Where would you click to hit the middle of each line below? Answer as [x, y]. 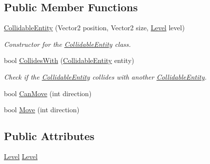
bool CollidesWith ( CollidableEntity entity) [69, 60]
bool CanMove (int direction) [48, 93]
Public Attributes [49, 136]
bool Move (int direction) [42, 110]
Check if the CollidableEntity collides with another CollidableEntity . [105, 76]
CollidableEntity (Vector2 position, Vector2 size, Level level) [94, 28]
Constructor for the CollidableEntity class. [67, 44]
